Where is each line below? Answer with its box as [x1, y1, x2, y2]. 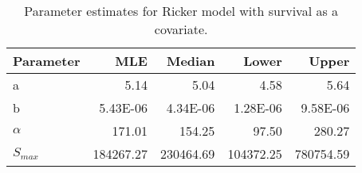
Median [166, 52, 215, 70]
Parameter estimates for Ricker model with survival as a [24, 2, 339, 20]
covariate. [154, 20, 208, 38]
